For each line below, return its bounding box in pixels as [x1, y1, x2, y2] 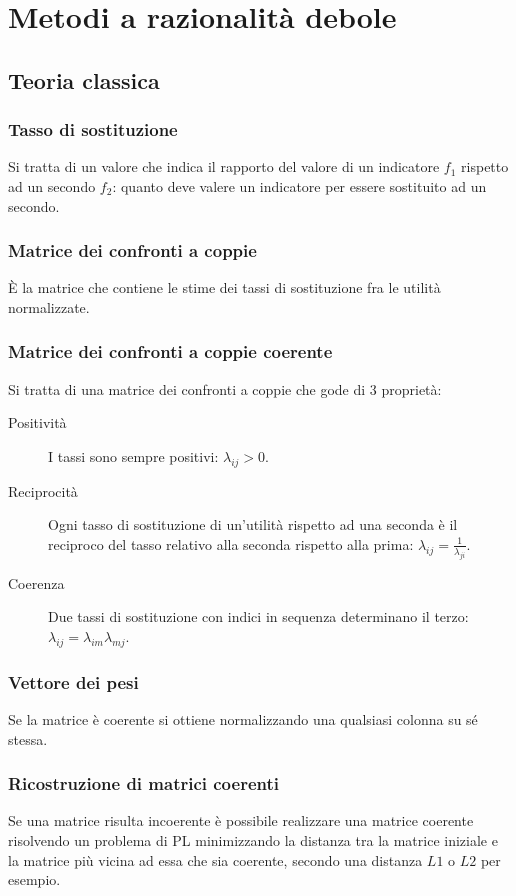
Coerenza [8, 572, 65, 593]
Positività [8, 412, 67, 433]
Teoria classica [8, 64, 160, 95]
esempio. [8, 869, 61, 890]
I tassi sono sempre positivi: [48, 445, 219, 466]
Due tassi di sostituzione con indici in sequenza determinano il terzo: [48, 606, 469, 627]
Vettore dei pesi [8, 669, 139, 694]
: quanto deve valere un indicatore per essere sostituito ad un [112, 175, 487, 196]
